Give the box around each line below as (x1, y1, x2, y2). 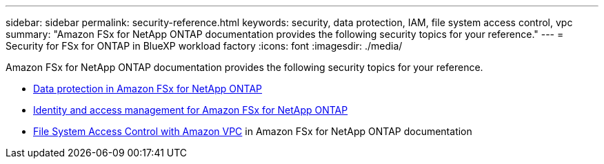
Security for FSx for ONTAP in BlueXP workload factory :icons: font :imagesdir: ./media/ (6, 40, 403, 52)
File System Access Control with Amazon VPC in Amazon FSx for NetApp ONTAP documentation (33, 125, 472, 137)
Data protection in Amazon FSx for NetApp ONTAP (33, 83, 263, 94)
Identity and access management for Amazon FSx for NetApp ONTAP (33, 104, 348, 116)
